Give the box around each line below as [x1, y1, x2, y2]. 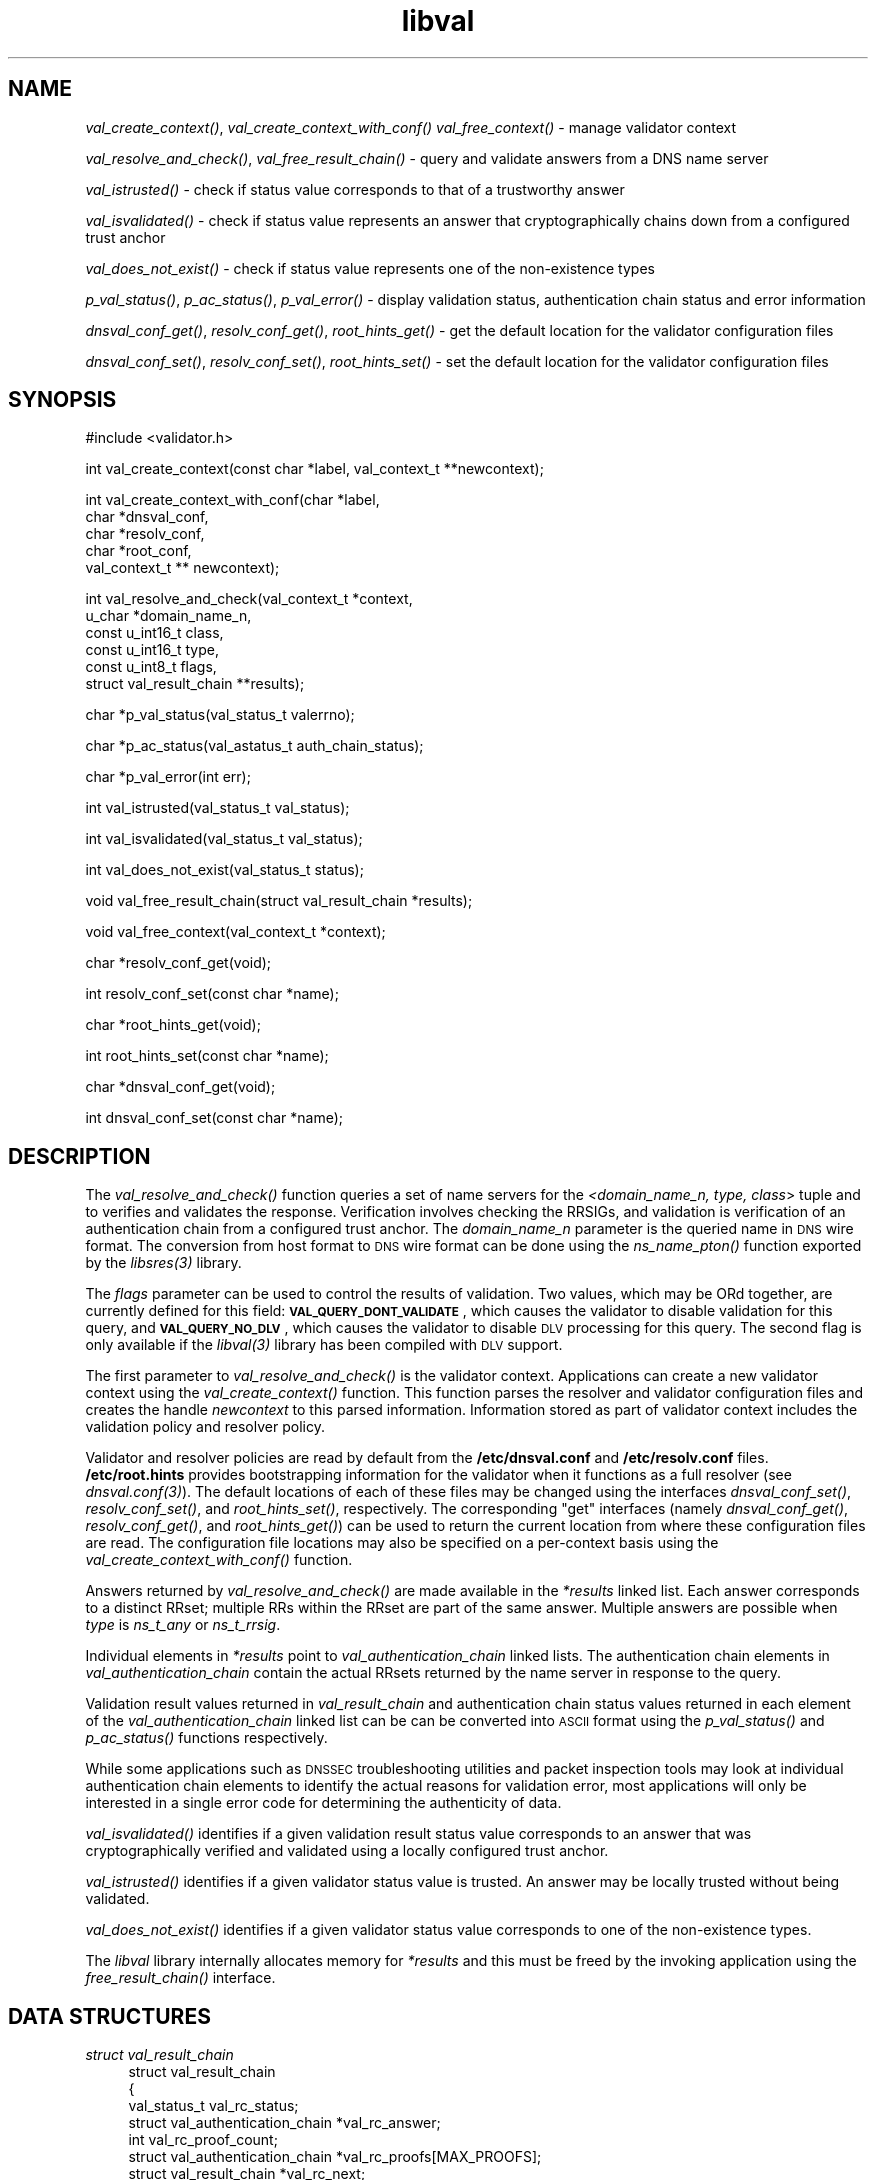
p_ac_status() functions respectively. [85, 1729, 328, 1747]
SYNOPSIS [8, 387, 117, 413]
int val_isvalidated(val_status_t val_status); [85, 830, 363, 848]
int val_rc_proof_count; [128, 2131, 278, 2149]
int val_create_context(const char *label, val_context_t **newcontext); [85, 460, 544, 478]
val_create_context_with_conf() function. [85, 1551, 353, 1569]
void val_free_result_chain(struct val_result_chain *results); [85, 892, 473, 910]
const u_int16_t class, [85, 624, 224, 642]
